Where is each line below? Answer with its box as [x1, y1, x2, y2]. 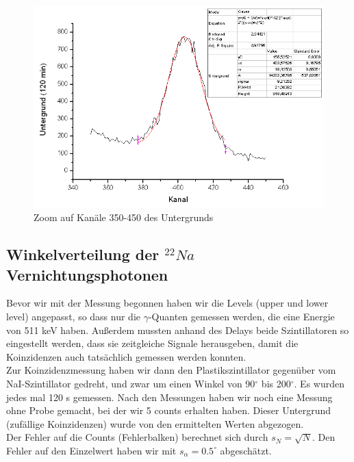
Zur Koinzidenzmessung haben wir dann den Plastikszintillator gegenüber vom [6, 363, 336, 377]
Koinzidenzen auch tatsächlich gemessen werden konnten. [6, 349, 246, 363]
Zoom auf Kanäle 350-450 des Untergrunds [34, 210, 214, 224]
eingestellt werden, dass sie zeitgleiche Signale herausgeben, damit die [6, 336, 299, 350]
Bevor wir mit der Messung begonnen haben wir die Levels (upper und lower [6, 296, 329, 310]
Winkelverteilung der [6, 244, 160, 265]
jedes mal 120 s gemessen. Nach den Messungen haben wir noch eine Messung [6, 389, 333, 404]
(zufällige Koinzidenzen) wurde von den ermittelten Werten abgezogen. [6, 416, 304, 431]
